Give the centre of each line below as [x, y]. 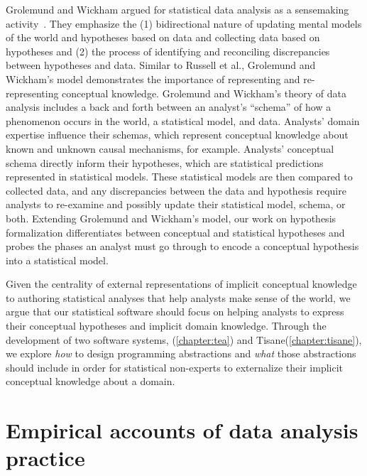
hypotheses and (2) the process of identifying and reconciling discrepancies [168, 51]
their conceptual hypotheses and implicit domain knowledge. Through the [166, 326]
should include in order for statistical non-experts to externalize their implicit [175, 367]
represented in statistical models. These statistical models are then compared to [179, 177]
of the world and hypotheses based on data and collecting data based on [163, 37]
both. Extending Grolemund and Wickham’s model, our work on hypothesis [171, 218]
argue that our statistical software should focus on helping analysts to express [175, 312]
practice [45, 458]
